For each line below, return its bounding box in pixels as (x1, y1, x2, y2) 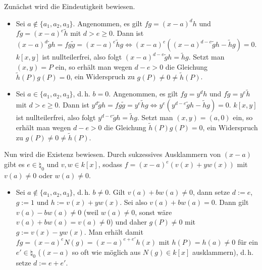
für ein (237, 236, 258, 247)
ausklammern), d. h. (192, 246, 254, 257)
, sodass (98, 159, 123, 170)
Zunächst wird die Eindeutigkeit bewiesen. (4, 1, 135, 11)
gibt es (4, 159, 25, 170)
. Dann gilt (215, 197, 249, 207)
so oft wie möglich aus (72, 246, 141, 257)
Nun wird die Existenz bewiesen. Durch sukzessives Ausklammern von (4, 149, 221, 159)
